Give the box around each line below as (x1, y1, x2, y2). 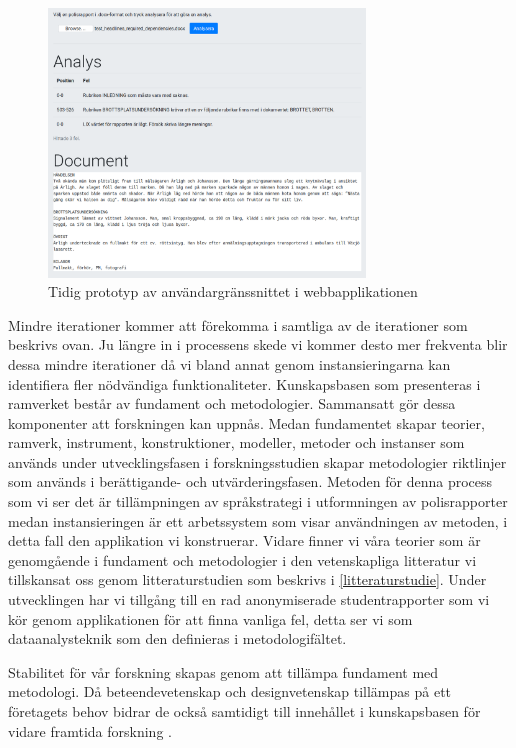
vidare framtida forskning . (8, 720, 172, 741)
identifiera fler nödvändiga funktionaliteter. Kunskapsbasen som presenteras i (8, 373, 481, 394)
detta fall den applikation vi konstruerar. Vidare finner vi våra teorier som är (8, 530, 481, 551)
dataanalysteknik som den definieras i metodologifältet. (8, 628, 347, 649)
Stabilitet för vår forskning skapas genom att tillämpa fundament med (8, 661, 439, 682)
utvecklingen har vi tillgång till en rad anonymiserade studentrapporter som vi (8, 589, 490, 610)
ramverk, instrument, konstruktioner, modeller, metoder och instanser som (8, 432, 465, 453)
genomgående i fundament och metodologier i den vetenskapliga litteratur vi (8, 549, 477, 570)
